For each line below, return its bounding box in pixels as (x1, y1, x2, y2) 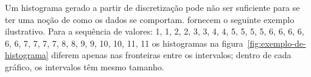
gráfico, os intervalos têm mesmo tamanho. (5, 60, 164, 73)
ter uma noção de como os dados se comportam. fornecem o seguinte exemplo (5, 13, 295, 25)
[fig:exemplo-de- (247, 36, 306, 49)
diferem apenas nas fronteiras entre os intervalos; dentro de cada (51, 49, 292, 61)
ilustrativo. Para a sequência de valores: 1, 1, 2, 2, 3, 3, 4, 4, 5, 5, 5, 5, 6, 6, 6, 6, (5, 25, 304, 38)
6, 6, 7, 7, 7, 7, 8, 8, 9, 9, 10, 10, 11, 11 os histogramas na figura (5, 36, 243, 49)
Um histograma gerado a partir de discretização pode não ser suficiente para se (5, 1, 300, 13)
